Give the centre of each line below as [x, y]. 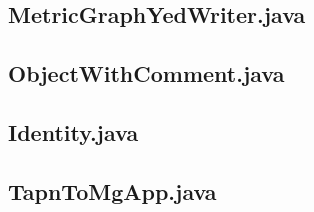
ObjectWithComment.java [146, 73]
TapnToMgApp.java [112, 190]
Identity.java [73, 131]
